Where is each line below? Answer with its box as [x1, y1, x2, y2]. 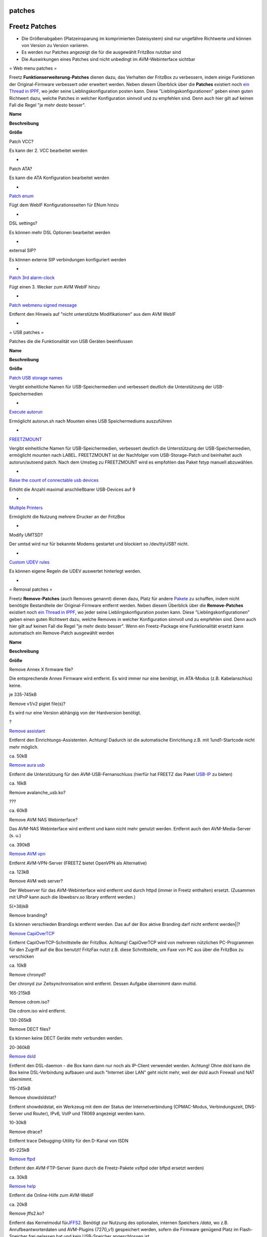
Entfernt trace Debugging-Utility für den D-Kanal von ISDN [9, 1138, 129, 1144]
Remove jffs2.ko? [9, 1210, 44, 1217]
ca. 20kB [9, 1201, 28, 1207]
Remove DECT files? [9, 1026, 51, 1032]
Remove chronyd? [9, 971, 46, 977]
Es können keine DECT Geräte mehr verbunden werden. [9, 1035, 124, 1041]
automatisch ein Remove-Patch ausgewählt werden [9, 630, 114, 636]
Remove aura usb [9, 762, 45, 768]
